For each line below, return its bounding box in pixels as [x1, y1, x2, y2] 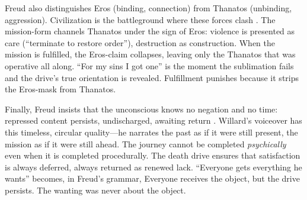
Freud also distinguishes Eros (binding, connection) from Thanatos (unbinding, [5, 2, 292, 14]
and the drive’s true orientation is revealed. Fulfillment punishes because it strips [5, 71, 299, 83]
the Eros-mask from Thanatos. [5, 83, 116, 95]
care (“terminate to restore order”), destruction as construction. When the [5, 36, 275, 49]
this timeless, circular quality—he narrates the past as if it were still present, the [5, 125, 298, 138]
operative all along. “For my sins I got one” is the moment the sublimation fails [5, 59, 294, 72]
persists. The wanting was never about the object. [5, 183, 186, 196]
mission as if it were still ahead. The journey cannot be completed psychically [5, 137, 286, 150]
